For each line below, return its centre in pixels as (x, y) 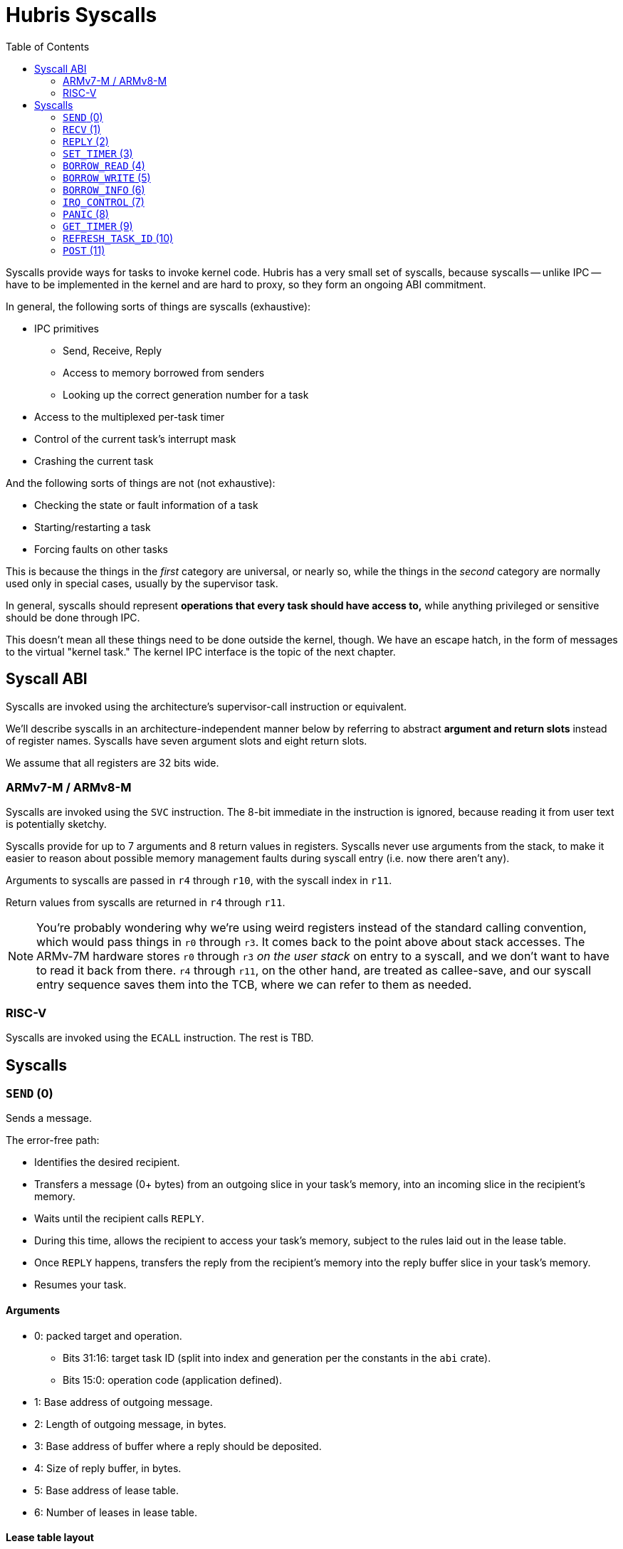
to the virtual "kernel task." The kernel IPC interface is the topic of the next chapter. (201, 651)
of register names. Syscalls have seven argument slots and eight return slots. (187, 740)
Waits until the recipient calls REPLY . (119, 1219)
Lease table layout (50, 1538)
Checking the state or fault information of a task (146, 505)
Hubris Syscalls (82, 15)
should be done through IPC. (73, 617)
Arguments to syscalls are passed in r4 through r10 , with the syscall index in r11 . (199, 881)
